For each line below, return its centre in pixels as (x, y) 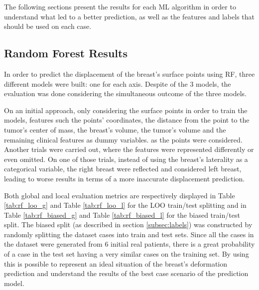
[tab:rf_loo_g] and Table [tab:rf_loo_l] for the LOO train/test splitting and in (125, 205)
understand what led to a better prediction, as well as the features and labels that (129, 16)
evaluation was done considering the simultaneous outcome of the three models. (125, 93)
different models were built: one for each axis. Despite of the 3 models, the (118, 83)
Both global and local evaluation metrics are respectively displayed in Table (120, 195)
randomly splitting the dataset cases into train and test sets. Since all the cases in (129, 234)
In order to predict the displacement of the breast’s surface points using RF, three (129, 73)
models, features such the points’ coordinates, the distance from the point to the (127, 120)
